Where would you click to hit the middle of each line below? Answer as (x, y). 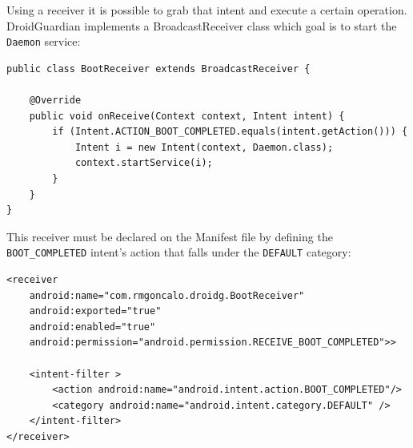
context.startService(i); (144, 163)
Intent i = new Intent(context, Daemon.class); (204, 147)
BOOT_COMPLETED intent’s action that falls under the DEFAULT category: (179, 252)
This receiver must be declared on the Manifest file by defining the (170, 236)
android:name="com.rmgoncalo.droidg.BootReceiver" (167, 295)
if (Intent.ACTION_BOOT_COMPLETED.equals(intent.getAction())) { (230, 132)
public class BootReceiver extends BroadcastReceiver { (158, 69)
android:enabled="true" (92, 327)
